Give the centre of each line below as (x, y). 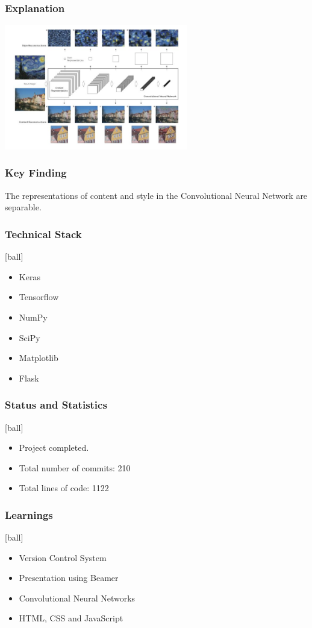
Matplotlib (39, 358)
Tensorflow (39, 297)
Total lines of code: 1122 (64, 488)
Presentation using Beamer (69, 578)
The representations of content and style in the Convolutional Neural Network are (156, 195)
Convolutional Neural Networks (77, 598)
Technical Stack (43, 234)
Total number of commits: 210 (75, 467)
